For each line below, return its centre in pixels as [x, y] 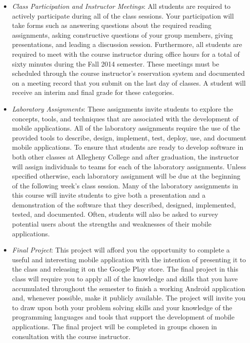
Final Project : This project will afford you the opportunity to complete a [121, 250]
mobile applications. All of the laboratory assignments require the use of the [126, 128]
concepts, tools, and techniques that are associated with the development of [125, 118]
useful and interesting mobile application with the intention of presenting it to [129, 259]
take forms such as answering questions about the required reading [112, 25]
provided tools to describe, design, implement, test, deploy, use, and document [129, 137]
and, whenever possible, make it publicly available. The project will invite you [129, 298]
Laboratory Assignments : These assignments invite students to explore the [123, 108]
